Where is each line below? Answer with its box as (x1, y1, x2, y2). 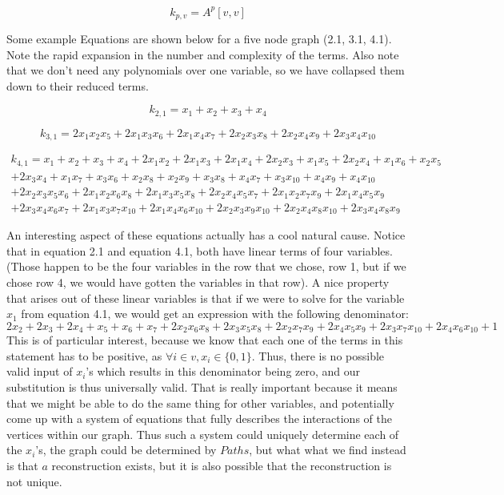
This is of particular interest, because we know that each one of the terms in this (6, 332, 403, 348)
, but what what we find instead (249, 441, 406, 458)
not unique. (6, 473, 62, 489)
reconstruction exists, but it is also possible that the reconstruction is (51, 457, 392, 473)
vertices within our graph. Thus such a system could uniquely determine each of (6, 425, 399, 442)
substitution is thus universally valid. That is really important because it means (6, 378, 398, 395)
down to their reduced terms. (6, 77, 149, 94)
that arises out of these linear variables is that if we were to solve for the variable (6, 289, 405, 306)
